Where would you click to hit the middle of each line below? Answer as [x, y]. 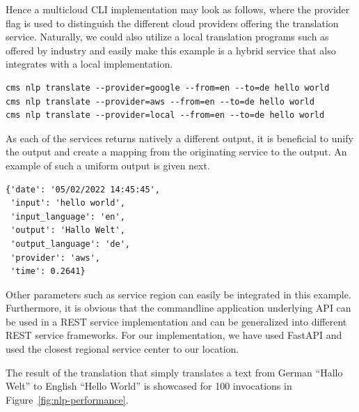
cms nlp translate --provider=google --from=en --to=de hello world [168, 87]
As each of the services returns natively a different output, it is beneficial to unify [179, 138]
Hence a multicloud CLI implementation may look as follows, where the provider [178, 9]
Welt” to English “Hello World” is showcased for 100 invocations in [149, 386]
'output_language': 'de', [70, 244]
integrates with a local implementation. [89, 64]
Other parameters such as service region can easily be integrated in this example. [178, 294]
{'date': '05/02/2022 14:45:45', [83, 189]
